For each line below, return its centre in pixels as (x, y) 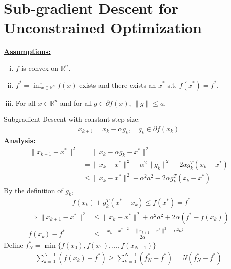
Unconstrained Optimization (103, 27)
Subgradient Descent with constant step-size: (72, 119)
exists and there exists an (118, 84)
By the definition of (34, 190)
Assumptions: (27, 51)
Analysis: (20, 140)
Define (14, 245)
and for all (76, 102)
